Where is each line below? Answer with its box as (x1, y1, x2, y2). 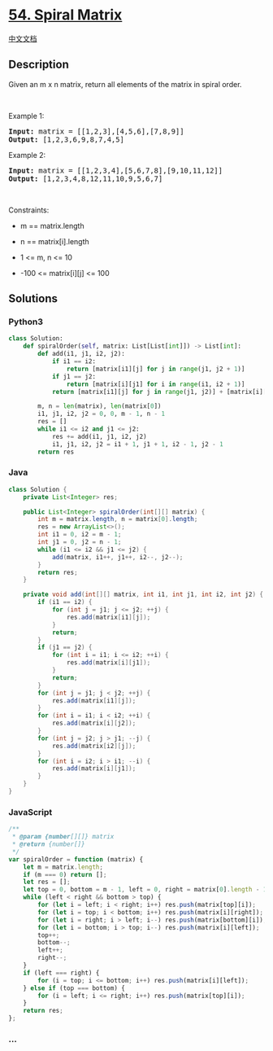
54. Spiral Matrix (8, 6, 123, 24)
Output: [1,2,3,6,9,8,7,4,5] (8, 134, 124, 144)
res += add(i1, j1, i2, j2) (51, 432, 148, 440)
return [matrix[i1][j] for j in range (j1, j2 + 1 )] (66, 365, 245, 373)
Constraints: (8, 205, 50, 215)
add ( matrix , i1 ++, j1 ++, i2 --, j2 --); (51, 553, 184, 561)
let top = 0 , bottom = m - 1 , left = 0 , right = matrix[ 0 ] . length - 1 (23, 886, 267, 894)
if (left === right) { (23, 969, 100, 977)
